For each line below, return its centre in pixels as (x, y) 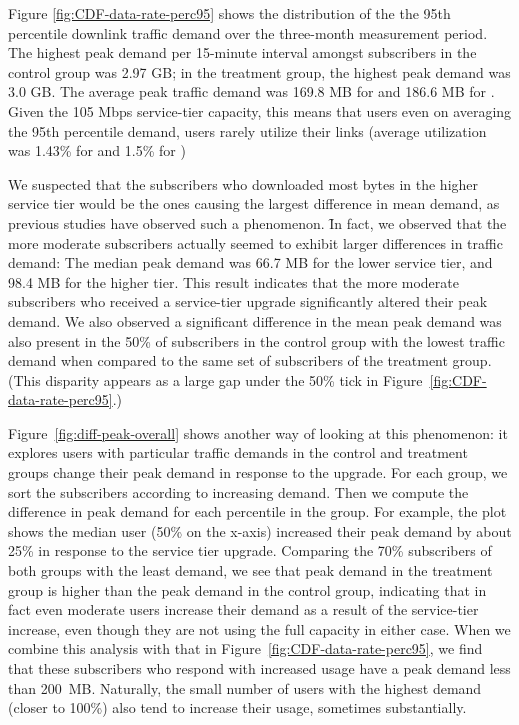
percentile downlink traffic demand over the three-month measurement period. (248, 32)
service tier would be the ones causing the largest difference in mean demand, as (254, 203)
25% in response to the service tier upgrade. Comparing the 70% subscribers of (250, 550)
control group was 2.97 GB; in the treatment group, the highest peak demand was (259, 71)
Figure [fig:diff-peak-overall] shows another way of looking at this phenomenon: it (258, 432)
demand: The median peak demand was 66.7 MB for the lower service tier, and (250, 262)
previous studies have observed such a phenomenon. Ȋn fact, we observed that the (257, 222)
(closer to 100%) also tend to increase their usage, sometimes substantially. (237, 707)
